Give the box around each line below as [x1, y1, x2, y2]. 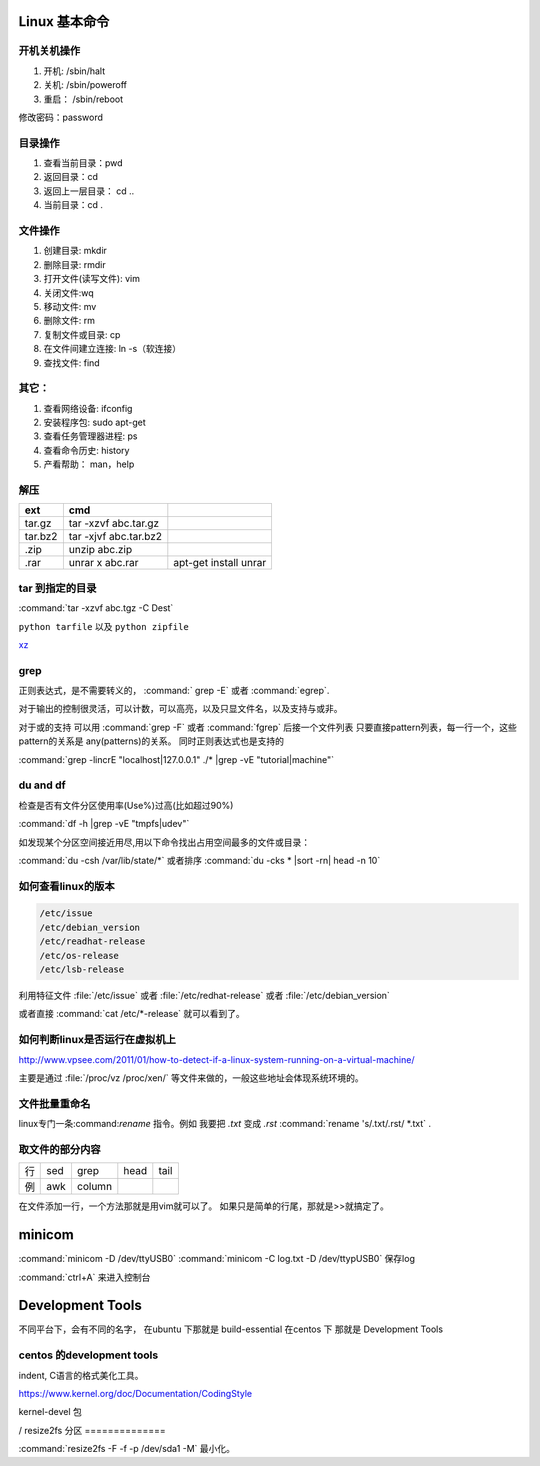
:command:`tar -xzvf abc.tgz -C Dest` [18, 602, 174, 614]
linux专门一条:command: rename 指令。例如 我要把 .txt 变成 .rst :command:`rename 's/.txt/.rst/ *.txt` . [18, 1118, 432, 1130]
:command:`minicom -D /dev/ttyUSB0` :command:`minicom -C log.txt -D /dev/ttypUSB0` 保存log [18, 1253, 415, 1265]
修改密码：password [18, 111, 104, 123]
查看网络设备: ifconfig [43, 402, 133, 414]
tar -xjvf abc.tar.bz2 [68, 530, 162, 544]
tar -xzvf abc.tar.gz [68, 516, 160, 530]
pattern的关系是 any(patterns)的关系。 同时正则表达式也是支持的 [18, 735, 285, 747]
